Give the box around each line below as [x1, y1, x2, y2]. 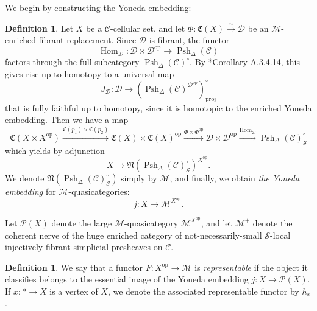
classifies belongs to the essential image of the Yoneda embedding [5, 273, 249, 285]
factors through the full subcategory [5, 55, 140, 68]
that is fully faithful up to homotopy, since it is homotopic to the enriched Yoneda [5, 101, 312, 114]
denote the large [51, 216, 112, 229]
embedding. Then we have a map [5, 113, 129, 126]
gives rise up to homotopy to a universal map [5, 67, 174, 80]
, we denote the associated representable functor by [107, 284, 299, 297]
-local [269, 228, 291, 241]
